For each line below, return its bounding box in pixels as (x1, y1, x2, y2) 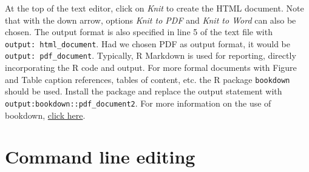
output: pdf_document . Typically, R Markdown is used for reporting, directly (5, 49, 296, 62)
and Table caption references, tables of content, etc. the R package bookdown (5, 73, 290, 85)
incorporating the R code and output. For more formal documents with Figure (5, 61, 297, 74)
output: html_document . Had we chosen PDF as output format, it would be (5, 37, 291, 50)
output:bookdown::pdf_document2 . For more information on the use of (5, 96, 271, 109)
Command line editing (5, 144, 195, 169)
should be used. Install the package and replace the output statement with (5, 85, 282, 98)
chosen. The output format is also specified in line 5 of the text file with (5, 25, 273, 38)
